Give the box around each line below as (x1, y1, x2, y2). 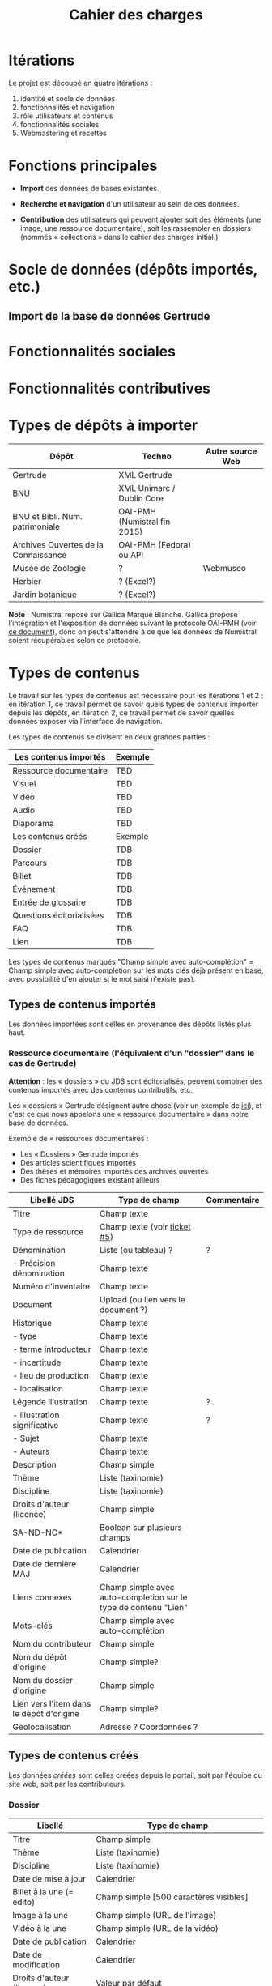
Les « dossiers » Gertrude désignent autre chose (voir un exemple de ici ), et (8, 1100, 262, 1110)
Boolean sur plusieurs (100, 1521, 182, 1532)
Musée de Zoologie (12, 562, 87, 573)
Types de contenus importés (8, 998, 156, 1012)
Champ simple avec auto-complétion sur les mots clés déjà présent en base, (8, 965, 264, 975)
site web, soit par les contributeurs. (8, 1779, 127, 1788)
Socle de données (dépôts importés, (8, 261, 257, 279)
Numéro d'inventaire (12, 1281, 91, 1292)
